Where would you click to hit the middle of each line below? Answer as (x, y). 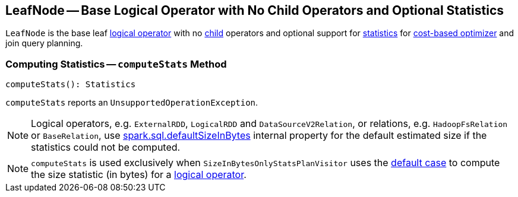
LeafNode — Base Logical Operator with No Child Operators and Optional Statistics (255, 10)
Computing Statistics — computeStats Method (116, 64)
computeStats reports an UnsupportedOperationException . (132, 103)
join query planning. (44, 43)
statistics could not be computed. (106, 147)
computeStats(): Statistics (71, 85)
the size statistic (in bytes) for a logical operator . (139, 175)
